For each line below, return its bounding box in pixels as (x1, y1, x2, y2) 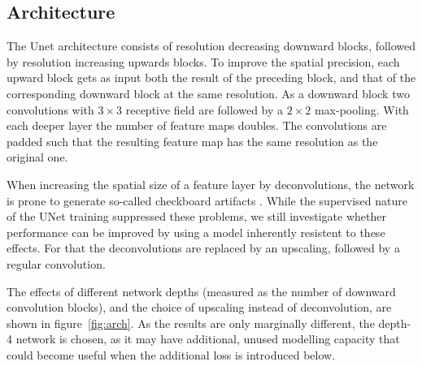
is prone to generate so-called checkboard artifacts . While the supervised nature (7, 192, 407, 209)
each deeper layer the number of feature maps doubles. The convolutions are (7, 117, 387, 134)
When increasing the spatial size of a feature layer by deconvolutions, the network (7, 175, 415, 192)
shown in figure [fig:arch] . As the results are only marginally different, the (7, 314, 375, 331)
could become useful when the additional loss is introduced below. (7, 346, 336, 363)
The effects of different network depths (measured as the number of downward (7, 282, 396, 299)
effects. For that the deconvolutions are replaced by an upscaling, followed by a (7, 239, 400, 256)
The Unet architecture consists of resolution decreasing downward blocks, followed (7, 37, 416, 54)
